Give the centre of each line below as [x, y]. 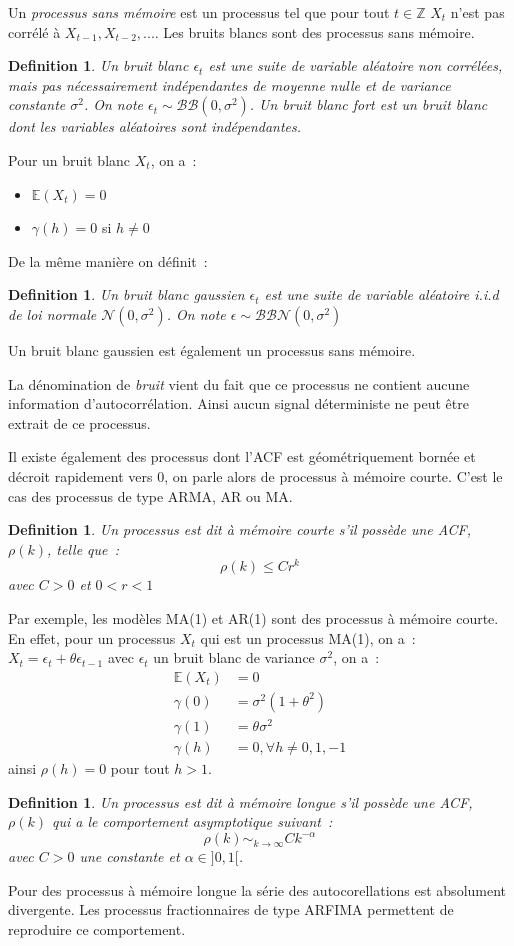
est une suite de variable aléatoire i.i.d [381, 294]
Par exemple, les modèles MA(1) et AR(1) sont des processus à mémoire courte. [253, 617]
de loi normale [52, 313]
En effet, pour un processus [92, 637]
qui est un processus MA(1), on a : [308, 637]
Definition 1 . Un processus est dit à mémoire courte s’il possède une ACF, [239, 529]
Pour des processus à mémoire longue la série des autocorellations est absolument [257, 889]
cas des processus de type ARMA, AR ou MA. [150, 495]
